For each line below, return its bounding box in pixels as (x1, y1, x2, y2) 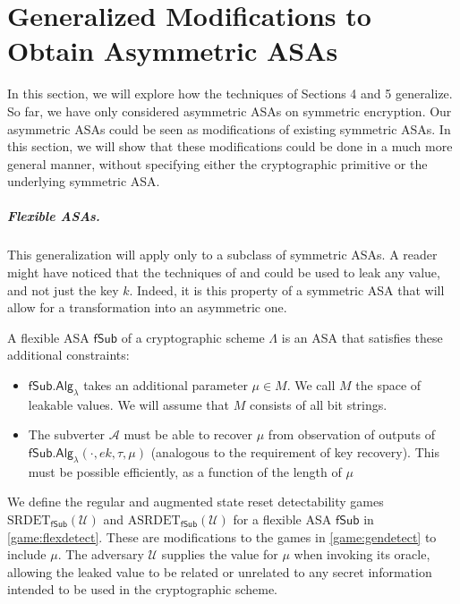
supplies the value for (161, 545, 278, 564)
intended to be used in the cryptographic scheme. (7, 580, 278, 599)
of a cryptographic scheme (121, 328, 265, 346)
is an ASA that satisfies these (281, 328, 443, 346)
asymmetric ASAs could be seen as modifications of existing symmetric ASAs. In (7, 119, 451, 138)
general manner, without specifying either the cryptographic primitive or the (7, 154, 428, 173)
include (7, 545, 47, 564)
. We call (286, 376, 336, 394)
